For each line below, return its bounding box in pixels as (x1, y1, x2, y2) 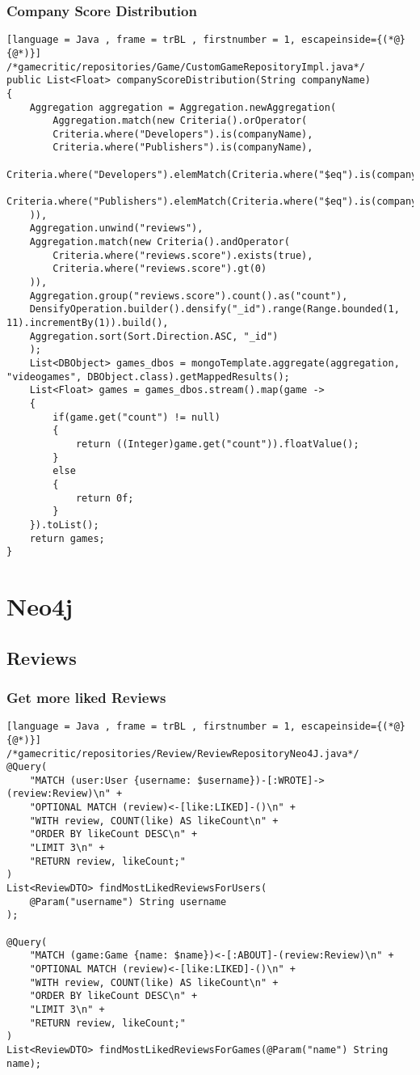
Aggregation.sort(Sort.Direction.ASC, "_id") (29, 330, 279, 342)
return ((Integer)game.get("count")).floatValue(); (75, 438, 359, 450)
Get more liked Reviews (6, 687, 166, 707)
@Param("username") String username (29, 895, 227, 908)
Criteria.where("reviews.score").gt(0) (52, 263, 267, 275)
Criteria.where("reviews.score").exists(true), (52, 249, 313, 261)
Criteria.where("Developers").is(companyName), (52, 128, 313, 140)
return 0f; (75, 492, 134, 504)
